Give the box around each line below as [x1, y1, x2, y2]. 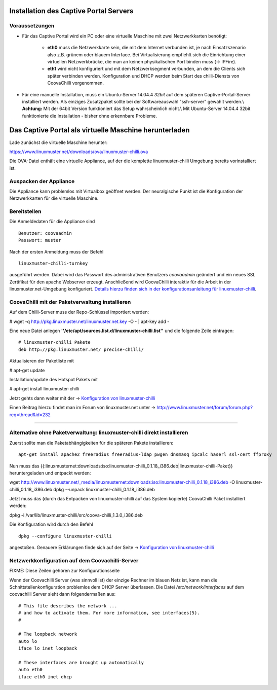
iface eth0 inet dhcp [18, 674, 72, 679]
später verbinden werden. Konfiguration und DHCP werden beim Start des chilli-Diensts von [47, 72, 240, 79]
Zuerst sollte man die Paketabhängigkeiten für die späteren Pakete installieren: [9, 440, 174, 446]
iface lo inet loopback [18, 645, 77, 651]
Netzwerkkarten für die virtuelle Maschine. [9, 195, 99, 201]
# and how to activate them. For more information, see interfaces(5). [18, 610, 200, 616]
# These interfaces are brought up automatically [18, 660, 144, 665]
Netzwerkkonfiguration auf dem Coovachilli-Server [9, 557, 139, 564]
